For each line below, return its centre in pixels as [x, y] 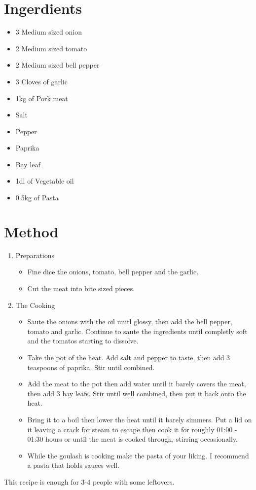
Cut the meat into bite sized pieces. [81, 288]
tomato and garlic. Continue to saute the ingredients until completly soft [137, 331]
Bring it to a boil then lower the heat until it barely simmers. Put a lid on [140, 419]
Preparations [35, 255]
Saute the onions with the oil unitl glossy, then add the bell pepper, [130, 321]
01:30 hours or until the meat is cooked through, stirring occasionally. [132, 439]
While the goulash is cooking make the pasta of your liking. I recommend [138, 455]
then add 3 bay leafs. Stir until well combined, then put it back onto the [137, 393]
